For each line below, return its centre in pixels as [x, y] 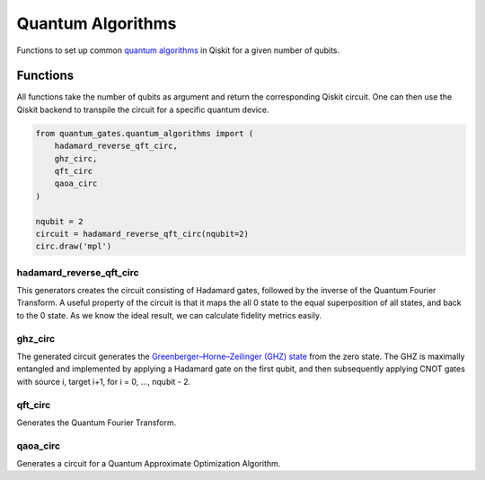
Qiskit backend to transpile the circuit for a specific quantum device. [143, 109]
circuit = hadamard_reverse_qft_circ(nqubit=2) [142, 234]
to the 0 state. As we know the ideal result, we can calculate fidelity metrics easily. [169, 315]
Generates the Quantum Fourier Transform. [97, 423]
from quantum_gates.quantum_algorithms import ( [145, 133]
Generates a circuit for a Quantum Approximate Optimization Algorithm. [149, 464]
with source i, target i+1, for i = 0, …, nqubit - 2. [104, 381]
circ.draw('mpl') [74, 246]
